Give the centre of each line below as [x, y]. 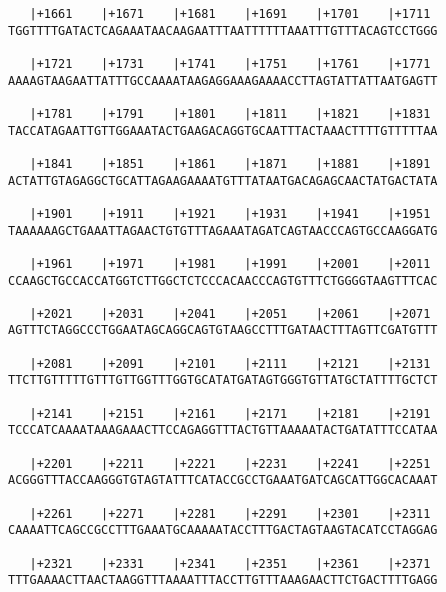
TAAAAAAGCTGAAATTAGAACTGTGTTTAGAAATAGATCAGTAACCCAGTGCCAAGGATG [223, 230]
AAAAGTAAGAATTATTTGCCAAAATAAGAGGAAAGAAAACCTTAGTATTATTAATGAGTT [223, 80]
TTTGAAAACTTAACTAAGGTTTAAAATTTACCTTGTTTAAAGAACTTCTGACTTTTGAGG [223, 580]
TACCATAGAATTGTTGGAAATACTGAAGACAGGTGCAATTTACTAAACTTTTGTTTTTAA [223, 130]
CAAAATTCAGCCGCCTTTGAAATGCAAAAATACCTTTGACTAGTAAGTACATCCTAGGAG [223, 530]
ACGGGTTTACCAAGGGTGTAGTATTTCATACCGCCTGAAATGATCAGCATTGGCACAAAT [223, 480]
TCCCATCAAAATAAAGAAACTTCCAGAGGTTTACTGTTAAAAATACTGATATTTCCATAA [223, 430]
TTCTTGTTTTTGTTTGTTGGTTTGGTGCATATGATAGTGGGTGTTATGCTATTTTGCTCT [223, 380]
